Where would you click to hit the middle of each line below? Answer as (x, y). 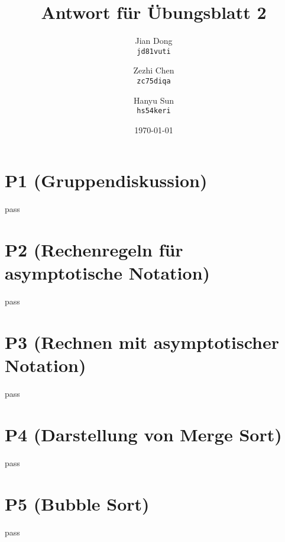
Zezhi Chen (154, 70)
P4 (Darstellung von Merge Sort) (143, 434)
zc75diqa (154, 81)
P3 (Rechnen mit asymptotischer (142, 342)
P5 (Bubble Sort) (77, 503)
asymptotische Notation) (108, 273)
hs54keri (154, 111)
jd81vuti (154, 51)
